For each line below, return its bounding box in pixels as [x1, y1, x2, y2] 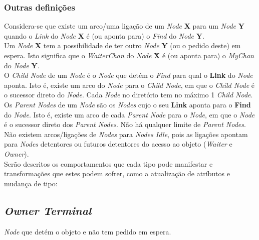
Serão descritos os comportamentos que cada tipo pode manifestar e [4, 158, 213, 169]
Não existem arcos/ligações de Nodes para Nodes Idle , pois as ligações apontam [4, 129, 248, 139]
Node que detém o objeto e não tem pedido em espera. [4, 226, 171, 236]
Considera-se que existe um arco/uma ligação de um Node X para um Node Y [4, 21, 244, 31]
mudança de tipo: [4, 178, 58, 188]
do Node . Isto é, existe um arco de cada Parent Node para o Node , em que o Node [4, 109, 255, 119]
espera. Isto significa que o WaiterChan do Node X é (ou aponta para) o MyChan [4, 50, 254, 60]
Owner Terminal [4, 202, 92, 218]
